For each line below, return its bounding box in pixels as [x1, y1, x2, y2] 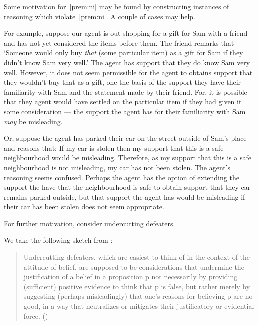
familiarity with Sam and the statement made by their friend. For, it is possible [4, 86, 247, 97]
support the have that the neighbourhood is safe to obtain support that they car [4, 182, 251, 192]
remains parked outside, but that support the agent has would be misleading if [4, 191, 245, 202]
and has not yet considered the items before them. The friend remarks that [4, 37, 234, 48]
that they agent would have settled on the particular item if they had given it [4, 96, 242, 107]
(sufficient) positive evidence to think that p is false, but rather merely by [23, 281, 250, 291]
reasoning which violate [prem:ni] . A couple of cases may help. [4, 11, 195, 21]
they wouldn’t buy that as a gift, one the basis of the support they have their [4, 77, 241, 87]
